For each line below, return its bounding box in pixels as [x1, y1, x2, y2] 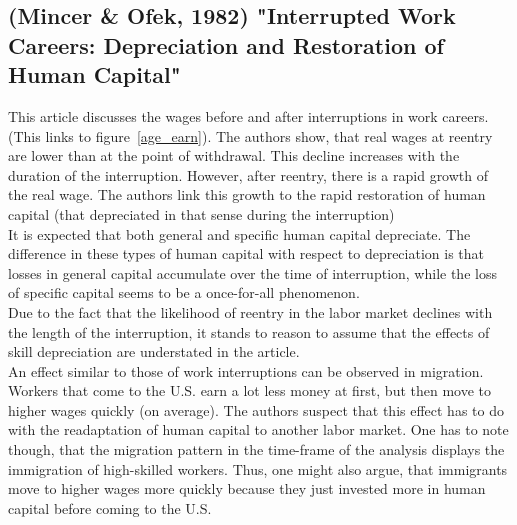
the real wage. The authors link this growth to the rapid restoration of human [8, 184, 486, 205]
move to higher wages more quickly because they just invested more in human [8, 478, 486, 499]
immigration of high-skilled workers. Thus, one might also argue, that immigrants [8, 458, 508, 479]
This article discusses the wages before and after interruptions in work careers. [8, 105, 489, 126]
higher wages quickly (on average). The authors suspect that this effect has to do [8, 399, 504, 420]
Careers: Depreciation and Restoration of [8, 29, 444, 60]
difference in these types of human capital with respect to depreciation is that [8, 243, 485, 264]
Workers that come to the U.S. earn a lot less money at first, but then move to [8, 380, 492, 401]
